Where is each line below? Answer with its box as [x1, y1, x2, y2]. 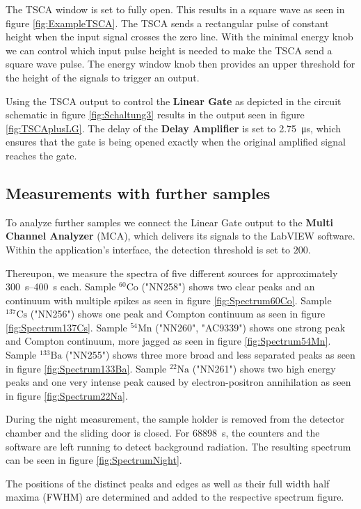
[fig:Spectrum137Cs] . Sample [6, 320, 127, 334]
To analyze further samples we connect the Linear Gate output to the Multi [6, 214, 333, 229]
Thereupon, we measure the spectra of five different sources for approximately [6, 265, 338, 280]
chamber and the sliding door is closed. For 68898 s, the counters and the [6, 425, 320, 440]
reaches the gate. [6, 148, 77, 162]
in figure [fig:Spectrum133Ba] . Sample [6, 361, 167, 375]
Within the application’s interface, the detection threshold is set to [6, 242, 291, 256]
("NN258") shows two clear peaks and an [141, 279, 315, 294]
